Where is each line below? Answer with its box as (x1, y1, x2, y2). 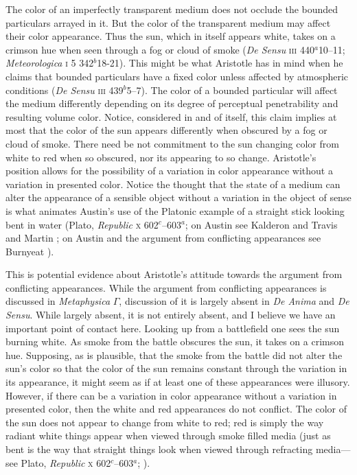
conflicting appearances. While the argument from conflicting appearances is (5, 280, 327, 294)
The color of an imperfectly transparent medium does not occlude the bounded (5, 2, 338, 16)
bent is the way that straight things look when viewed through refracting (5, 442, 313, 456)
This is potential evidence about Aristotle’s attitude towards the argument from (5, 267, 343, 281)
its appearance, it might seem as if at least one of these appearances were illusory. (5, 375, 350, 389)
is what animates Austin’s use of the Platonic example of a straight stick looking (5, 203, 345, 218)
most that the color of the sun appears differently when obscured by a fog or (5, 123, 327, 137)
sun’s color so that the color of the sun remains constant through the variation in (5, 361, 347, 375)
